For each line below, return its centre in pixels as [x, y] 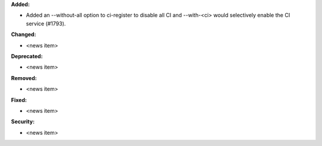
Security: [23, 122]
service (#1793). [46, 23]
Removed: [24, 78]
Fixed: [19, 100]
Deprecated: [27, 56]
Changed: [24, 34]
